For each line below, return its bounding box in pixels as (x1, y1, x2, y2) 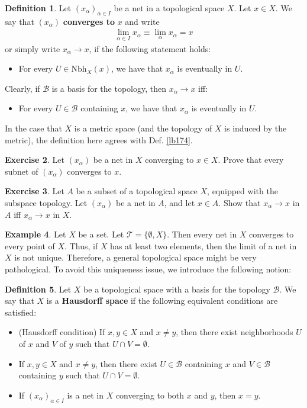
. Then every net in (167, 228, 237, 240)
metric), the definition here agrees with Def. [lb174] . (5, 133, 193, 146)
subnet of (5, 165, 38, 177)
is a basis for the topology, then (51, 82, 166, 94)
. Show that (218, 196, 261, 208)
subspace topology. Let (5, 196, 88, 208)
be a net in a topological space (114, 2, 225, 14)
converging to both (115, 388, 185, 401)
